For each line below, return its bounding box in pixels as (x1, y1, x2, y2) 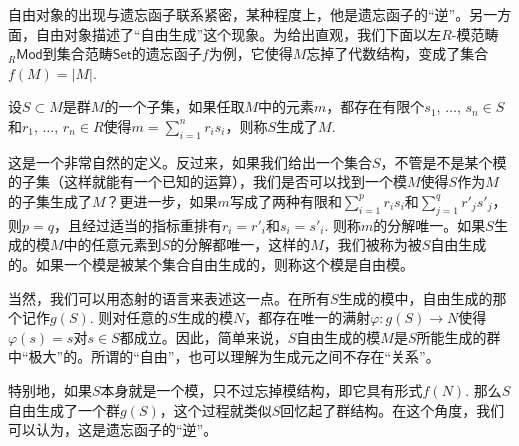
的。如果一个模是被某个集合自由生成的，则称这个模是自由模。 (8, 253, 414, 274)
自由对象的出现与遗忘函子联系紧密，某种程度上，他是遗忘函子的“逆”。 (8, 4, 470, 24)
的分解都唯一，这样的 (170, 234, 311, 255)
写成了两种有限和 (229, 190, 342, 211)
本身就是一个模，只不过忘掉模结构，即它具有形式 (100, 379, 423, 400)
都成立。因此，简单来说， (119, 326, 288, 347)
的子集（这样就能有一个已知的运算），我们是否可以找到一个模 (8, 171, 407, 192)
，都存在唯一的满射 (244, 307, 371, 328)
